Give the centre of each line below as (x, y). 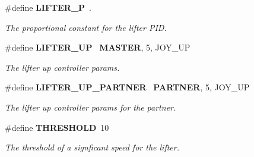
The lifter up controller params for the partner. (91, 107)
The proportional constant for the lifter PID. (86, 27)
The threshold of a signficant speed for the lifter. (92, 147)
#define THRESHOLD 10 (57, 127)
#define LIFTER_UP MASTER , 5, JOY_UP (98, 47)
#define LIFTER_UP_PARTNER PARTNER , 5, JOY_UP (127, 87)
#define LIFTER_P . (48, 7)
